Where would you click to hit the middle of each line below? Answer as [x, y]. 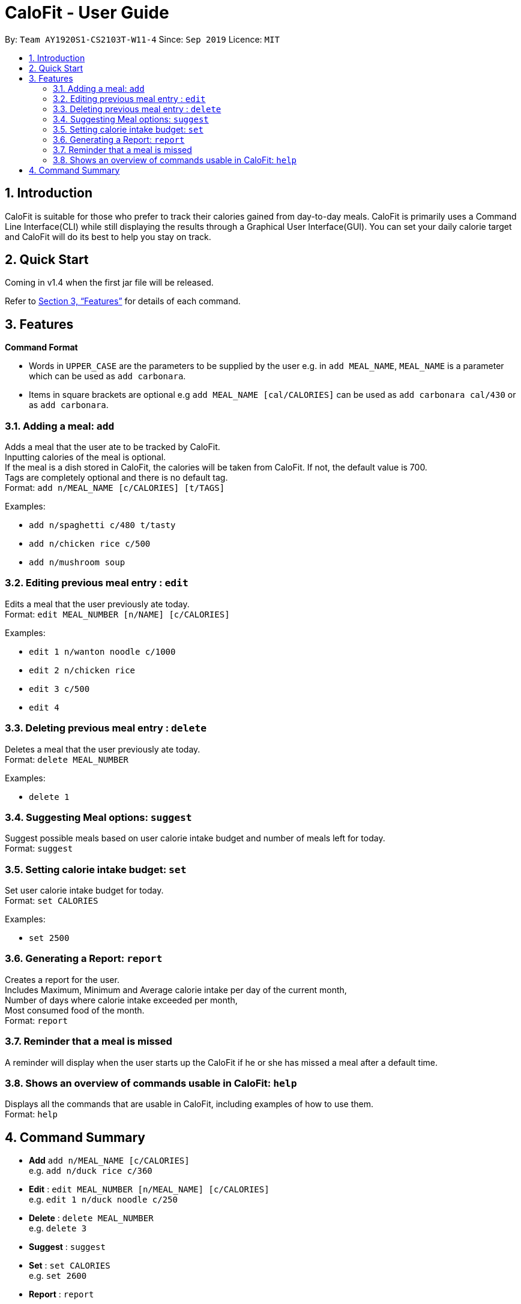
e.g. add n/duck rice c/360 [91, 1171]
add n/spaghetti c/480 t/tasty [102, 525]
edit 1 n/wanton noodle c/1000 [102, 651]
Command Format [41, 347]
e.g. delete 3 [58, 1228]
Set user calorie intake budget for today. [84, 891]
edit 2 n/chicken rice [82, 670]
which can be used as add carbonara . [107, 376]
